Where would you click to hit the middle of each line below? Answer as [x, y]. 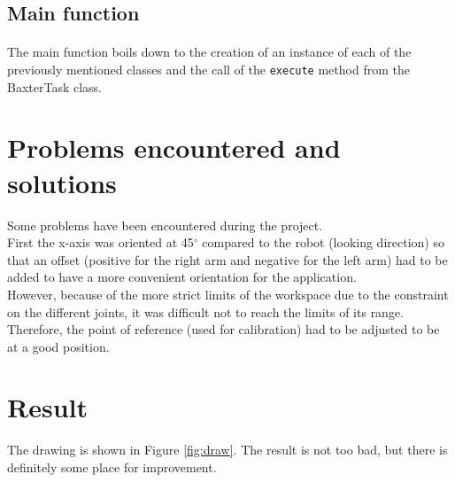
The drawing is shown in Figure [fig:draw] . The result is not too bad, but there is [227, 450]
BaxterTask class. [55, 86]
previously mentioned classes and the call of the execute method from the [208, 69]
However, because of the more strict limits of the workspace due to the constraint [228, 294]
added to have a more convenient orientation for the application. [182, 277]
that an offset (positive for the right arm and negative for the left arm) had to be [227, 259]
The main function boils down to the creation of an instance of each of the [209, 52]
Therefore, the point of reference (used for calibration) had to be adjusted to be [224, 329]
